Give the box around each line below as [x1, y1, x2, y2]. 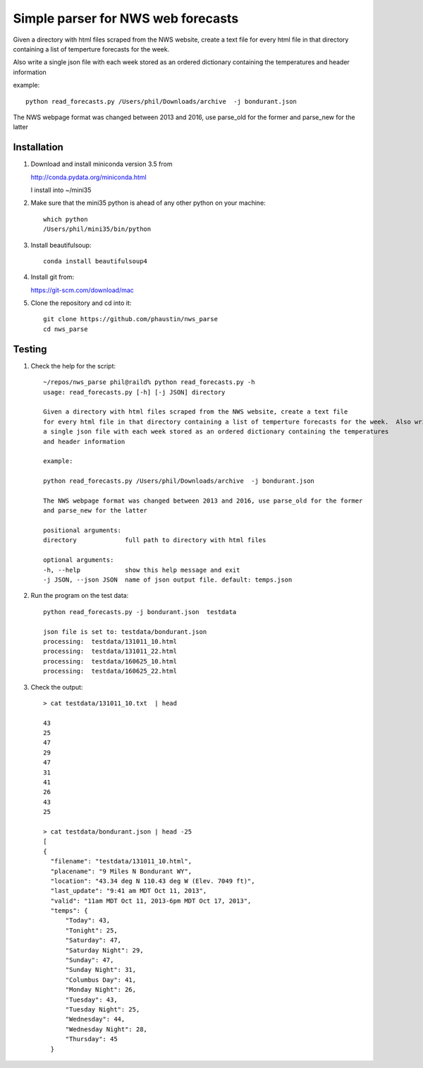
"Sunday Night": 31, [65, 966, 137, 974]
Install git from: [30, 272, 75, 282]
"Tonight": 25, [65, 926, 118, 935]
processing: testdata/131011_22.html [43, 647, 178, 656]
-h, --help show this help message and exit [43, 565, 240, 574]
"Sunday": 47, [65, 956, 114, 964]
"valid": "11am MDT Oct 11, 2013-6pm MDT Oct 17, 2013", [50, 896, 252, 905]
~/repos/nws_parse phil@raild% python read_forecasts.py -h [43, 378, 255, 386]
